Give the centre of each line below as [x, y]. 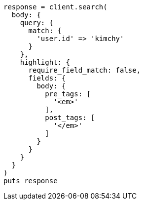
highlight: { [45, 62]
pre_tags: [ [68, 94]
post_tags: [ [70, 118]
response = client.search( [55, 7]
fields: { [47, 78]
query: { [37, 23]
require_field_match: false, [85, 70]
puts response [31, 181]
